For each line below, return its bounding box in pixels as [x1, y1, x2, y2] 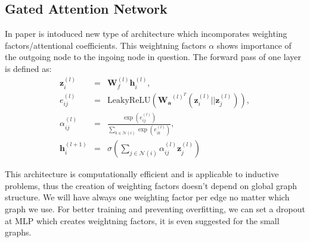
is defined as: [5, 62, 52, 74]
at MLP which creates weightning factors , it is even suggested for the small [5, 214, 280, 227]
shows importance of [216, 39, 292, 51]
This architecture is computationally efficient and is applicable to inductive [5, 168, 279, 180]
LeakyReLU [107, 96, 151, 105]
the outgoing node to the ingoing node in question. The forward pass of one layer [5, 51, 301, 63]
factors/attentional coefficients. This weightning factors [5, 39, 206, 51]
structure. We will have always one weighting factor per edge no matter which [5, 191, 290, 203]
